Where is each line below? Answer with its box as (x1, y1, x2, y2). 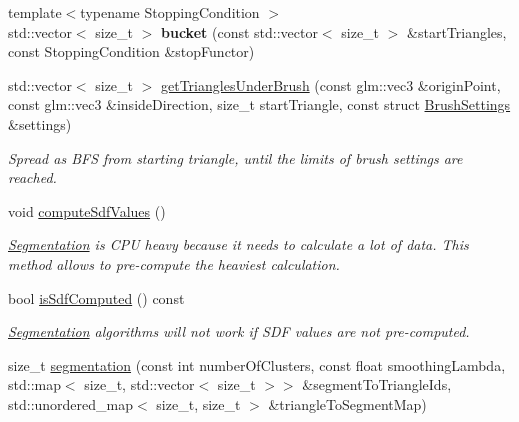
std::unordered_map (8, 393, 134, 414)
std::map (8, 374, 61, 395)
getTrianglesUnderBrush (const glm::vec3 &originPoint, (161, 74, 501, 95)
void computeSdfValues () (8, 200, 166, 221)
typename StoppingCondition (80, 2, 260, 22)
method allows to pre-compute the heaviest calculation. (8, 253, 340, 274)
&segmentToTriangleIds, (302, 374, 452, 395)
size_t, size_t (156, 393, 241, 414)
